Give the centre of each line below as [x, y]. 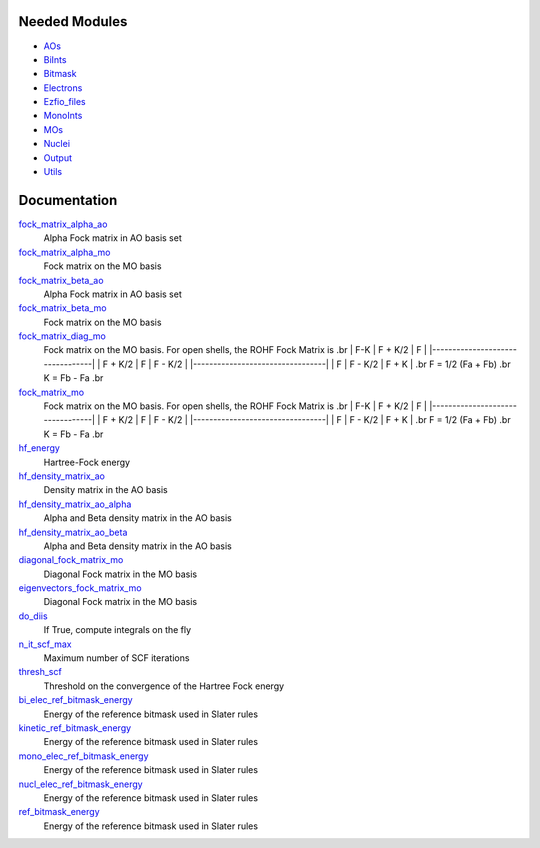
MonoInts [63, 116]
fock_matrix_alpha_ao [63, 224]
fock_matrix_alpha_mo [64, 252]
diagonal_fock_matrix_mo [71, 560]
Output [57, 157]
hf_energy [39, 448]
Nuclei [56, 144]
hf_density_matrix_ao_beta [73, 532]
